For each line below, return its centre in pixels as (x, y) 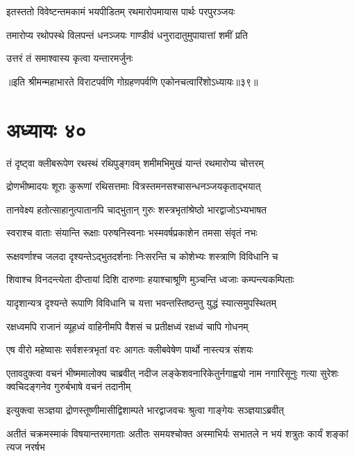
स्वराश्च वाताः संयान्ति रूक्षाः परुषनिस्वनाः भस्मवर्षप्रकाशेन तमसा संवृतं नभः (132, 233)
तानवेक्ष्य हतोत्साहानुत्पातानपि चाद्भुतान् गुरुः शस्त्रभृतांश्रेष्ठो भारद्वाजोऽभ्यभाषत (136, 209)
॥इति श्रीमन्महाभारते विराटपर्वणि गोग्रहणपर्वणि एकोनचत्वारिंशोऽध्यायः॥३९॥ (132, 81)
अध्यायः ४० (47, 129)
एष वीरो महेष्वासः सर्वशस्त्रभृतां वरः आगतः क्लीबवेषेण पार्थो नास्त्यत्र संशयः (130, 350)
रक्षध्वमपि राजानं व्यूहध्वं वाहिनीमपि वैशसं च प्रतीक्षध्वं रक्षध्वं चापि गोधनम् (127, 326)
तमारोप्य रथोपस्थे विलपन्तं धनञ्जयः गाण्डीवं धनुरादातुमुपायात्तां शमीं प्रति (127, 34)
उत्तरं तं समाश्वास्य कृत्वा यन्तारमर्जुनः (70, 58)
